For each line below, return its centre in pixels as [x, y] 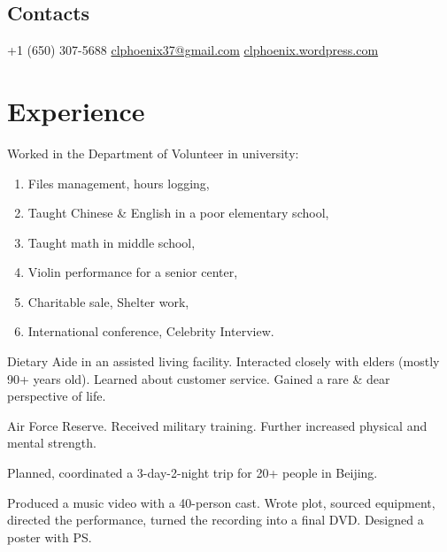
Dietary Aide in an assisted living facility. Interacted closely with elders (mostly [223, 361]
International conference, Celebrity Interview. [151, 331]
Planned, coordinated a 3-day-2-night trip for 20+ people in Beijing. [193, 473]
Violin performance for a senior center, [133, 272]
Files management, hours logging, [119, 183]
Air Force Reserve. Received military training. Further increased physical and [217, 425]
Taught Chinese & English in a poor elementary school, [178, 213]
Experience [76, 110]
